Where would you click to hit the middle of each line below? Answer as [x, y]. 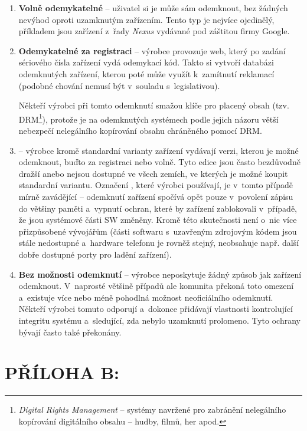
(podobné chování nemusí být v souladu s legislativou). [119, 85]
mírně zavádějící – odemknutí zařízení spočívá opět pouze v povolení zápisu [156, 196]
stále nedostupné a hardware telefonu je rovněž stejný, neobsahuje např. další [159, 243]
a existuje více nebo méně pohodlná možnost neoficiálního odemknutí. [146, 297]
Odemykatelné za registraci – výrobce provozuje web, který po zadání [152, 50]
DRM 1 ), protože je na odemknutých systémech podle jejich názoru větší [148, 118]
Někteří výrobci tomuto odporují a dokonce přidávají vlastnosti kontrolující [156, 309]
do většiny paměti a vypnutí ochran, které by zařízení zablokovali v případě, [158, 208]
